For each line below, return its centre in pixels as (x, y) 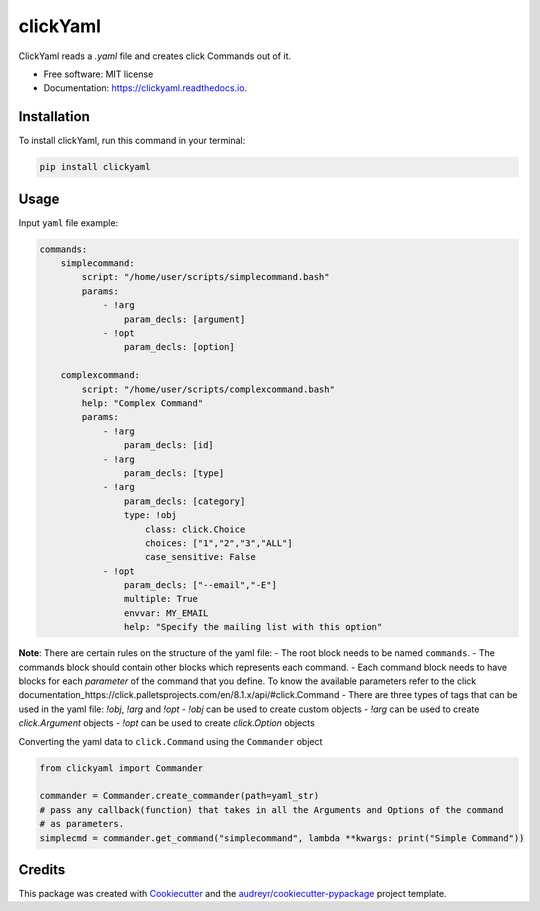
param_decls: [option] (179, 347)
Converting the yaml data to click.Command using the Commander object (170, 741)
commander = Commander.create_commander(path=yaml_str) (179, 796)
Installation (54, 116)
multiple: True (161, 599)
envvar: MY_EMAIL (166, 613)
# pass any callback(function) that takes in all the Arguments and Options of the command (271, 809)
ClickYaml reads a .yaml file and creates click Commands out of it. (155, 56)
